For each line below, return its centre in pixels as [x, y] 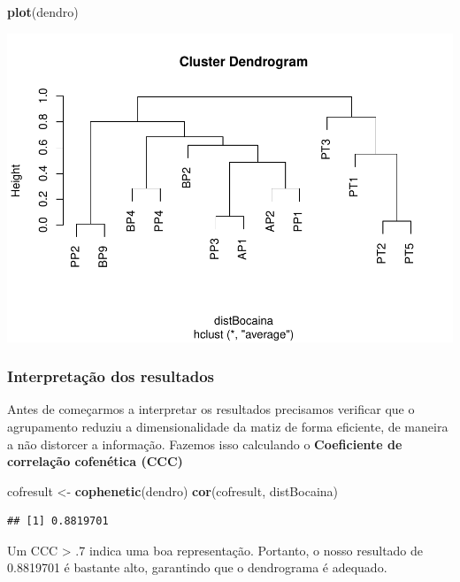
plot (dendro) [43, 11]
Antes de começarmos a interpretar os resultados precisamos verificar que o [211, 409]
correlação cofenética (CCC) [95, 461]
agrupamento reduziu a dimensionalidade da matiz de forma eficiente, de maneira [228, 426]
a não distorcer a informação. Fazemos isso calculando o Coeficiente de [205, 444]
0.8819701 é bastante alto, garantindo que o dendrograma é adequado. [197, 567]
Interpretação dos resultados [111, 376]
